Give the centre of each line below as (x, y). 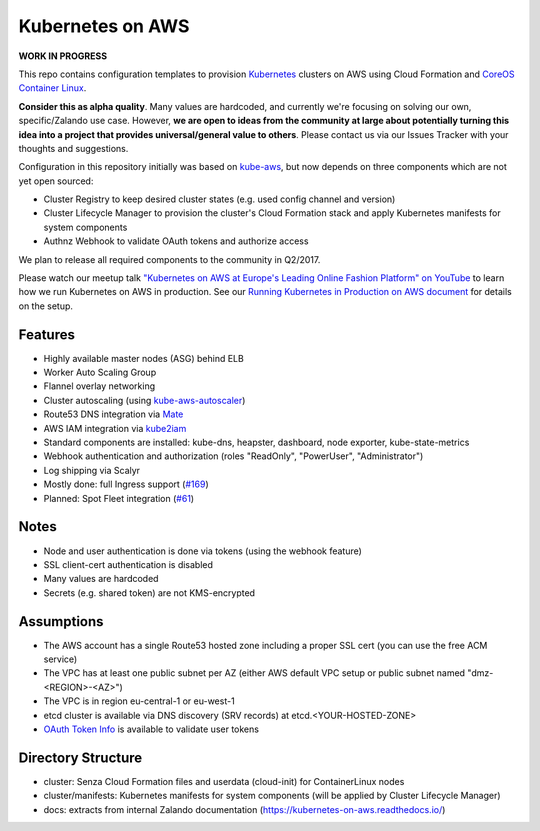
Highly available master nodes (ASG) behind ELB (143, 358)
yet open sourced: (56, 181)
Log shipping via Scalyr (91, 470)
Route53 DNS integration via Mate (113, 414)
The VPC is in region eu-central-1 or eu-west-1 (139, 701)
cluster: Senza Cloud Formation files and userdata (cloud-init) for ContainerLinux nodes (224, 781)
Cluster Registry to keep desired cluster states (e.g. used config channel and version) (219, 199)
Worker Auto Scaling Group (100, 372)
